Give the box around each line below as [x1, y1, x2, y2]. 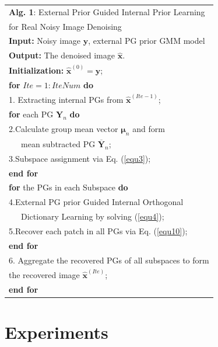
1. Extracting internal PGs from [9, 93, 124, 106]
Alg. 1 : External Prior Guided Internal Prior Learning [9, 5, 205, 18]
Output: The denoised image [9, 49, 115, 61]
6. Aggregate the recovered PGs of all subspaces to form [9, 254, 209, 266]
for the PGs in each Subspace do [9, 181, 128, 193]
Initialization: [9, 64, 64, 76]
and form [132, 122, 165, 134]
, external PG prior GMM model [88, 34, 205, 47]
